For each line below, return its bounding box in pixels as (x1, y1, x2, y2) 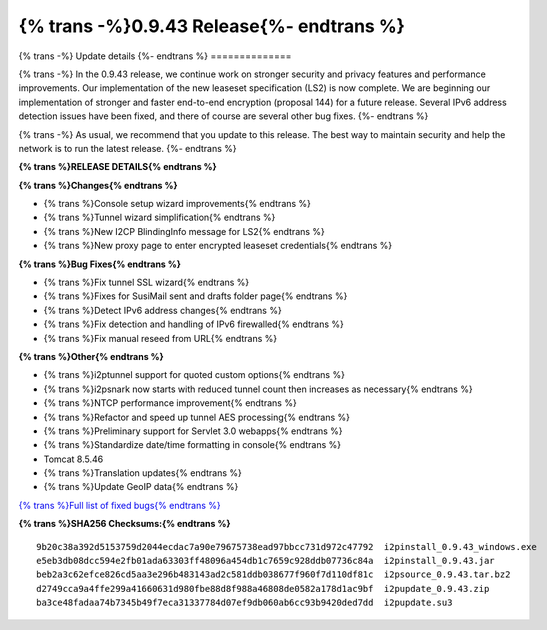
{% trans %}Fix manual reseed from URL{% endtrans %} (43, 332, 278, 344)
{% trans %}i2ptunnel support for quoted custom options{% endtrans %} (43, 369, 345, 381)
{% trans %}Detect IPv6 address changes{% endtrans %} (43, 304, 282, 316)
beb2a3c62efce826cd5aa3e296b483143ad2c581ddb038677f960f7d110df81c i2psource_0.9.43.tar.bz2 (36, 569, 511, 580)
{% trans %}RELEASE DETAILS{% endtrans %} (18, 161, 217, 173)
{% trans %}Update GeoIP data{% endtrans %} (43, 481, 239, 493)
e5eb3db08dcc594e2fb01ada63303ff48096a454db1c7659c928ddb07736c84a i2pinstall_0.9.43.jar (36, 555, 495, 567)
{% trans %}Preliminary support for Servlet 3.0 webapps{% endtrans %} (43, 425, 344, 437)
